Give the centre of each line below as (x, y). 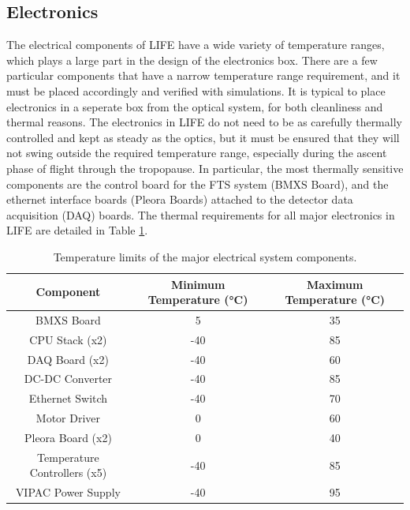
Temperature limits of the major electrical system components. (205, 256)
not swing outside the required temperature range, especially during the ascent (197, 153)
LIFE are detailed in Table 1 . (77, 230)
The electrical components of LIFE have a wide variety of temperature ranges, (196, 45)
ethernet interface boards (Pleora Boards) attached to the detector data (180, 199)
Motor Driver (68, 418)
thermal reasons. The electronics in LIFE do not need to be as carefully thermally (204, 122)
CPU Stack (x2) (68, 339)
